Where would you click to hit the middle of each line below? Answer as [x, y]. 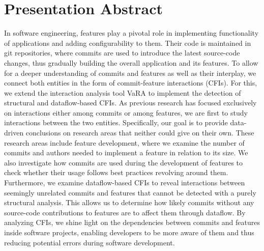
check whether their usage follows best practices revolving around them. [116, 172]
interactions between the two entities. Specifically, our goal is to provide [116, 122]
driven [14, 133]
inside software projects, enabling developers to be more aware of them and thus [129, 232]
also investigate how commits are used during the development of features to [124, 162]
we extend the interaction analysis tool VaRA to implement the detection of [123, 92]
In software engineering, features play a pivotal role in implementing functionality [131, 33]
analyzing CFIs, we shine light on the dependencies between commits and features [132, 222]
